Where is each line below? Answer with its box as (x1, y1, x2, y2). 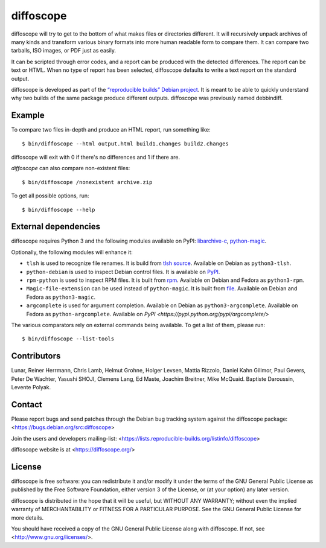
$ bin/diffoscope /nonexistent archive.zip (22, 179, 153, 185)
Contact (11, 399, 42, 410)
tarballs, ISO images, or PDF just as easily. (11, 47, 117, 54)
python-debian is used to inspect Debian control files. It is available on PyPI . (26, 268, 220, 275)
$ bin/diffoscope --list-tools (22, 336, 115, 342)
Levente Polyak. (11, 384, 51, 391)
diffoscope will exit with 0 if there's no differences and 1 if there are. (11, 153, 181, 161)
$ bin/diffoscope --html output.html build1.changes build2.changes (22, 140, 229, 147)
